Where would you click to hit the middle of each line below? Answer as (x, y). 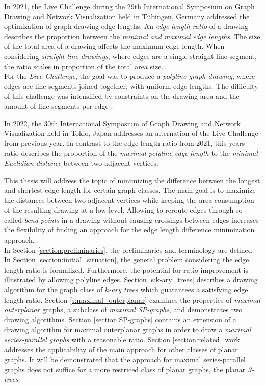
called (13, 219)
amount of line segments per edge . (59, 106)
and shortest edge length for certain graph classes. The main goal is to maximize (130, 190)
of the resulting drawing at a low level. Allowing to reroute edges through (119, 210)
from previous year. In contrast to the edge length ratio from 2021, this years (125, 143)
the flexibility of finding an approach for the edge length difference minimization (129, 230)
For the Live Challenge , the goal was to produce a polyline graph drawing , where (130, 76)
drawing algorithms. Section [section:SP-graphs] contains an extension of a (120, 319)
